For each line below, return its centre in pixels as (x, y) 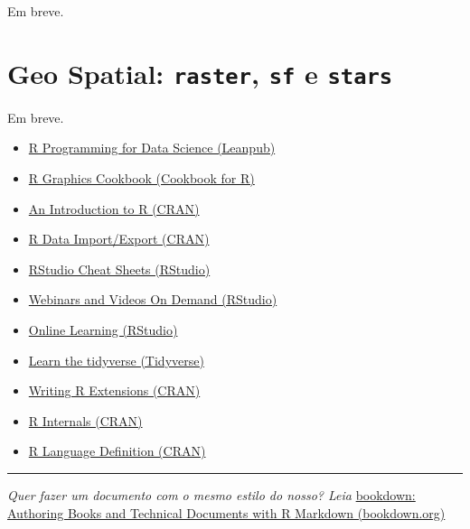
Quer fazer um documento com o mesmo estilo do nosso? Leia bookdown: (211, 494)
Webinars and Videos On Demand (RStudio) (153, 299)
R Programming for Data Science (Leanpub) (152, 148)
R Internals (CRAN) (85, 420)
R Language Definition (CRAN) (117, 451)
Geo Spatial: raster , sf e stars (200, 73)
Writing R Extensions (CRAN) (114, 390)
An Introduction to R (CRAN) (114, 208)
